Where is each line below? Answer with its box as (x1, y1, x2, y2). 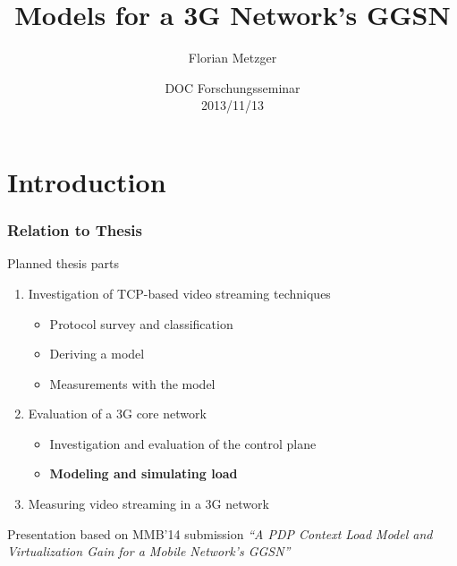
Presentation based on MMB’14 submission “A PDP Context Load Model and (7, 524, 433, 543)
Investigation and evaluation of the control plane (49, 434, 317, 452)
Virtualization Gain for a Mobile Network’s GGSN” (7, 542, 291, 561)
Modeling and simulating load (49, 464, 238, 483)
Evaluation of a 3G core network (28, 404, 207, 423)
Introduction (7, 163, 166, 199)
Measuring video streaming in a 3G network (28, 494, 269, 513)
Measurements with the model (49, 374, 216, 393)
